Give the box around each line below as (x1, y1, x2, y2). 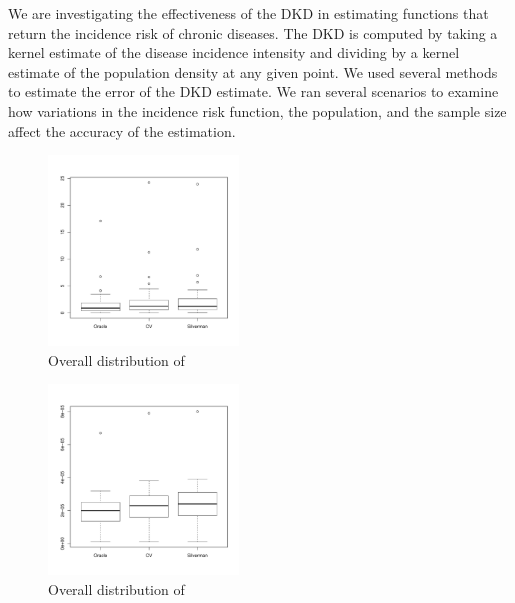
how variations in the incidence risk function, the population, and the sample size (8, 100, 507, 121)
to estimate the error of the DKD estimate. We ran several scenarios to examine (8, 81, 499, 102)
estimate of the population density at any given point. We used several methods (8, 61, 498, 82)
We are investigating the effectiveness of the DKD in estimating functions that (8, 3, 489, 23)
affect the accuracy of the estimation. (8, 120, 236, 141)
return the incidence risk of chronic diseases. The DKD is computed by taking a (8, 22, 498, 43)
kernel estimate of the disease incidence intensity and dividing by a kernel (8, 42, 460, 63)
